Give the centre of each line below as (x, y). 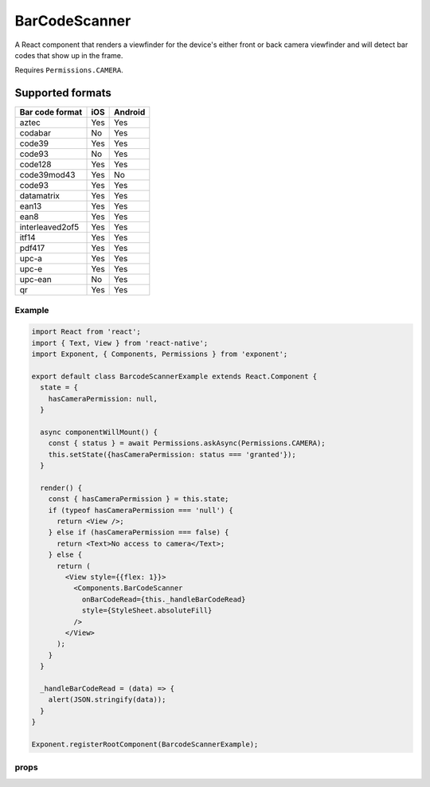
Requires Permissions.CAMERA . (69, 70)
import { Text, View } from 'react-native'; (120, 343)
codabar (35, 133)
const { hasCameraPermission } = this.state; (139, 499)
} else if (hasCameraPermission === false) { (139, 532)
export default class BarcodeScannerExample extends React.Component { (174, 376)
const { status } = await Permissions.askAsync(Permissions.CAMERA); (187, 443)
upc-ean (35, 280)
